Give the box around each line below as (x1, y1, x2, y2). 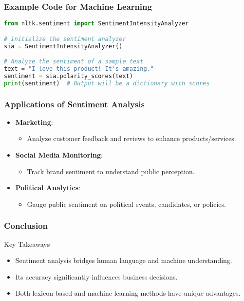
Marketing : (15, 117, 53, 127)
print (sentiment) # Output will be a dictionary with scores (4, 80, 210, 87)
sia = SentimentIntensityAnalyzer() (4, 42, 123, 50)
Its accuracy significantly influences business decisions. (15, 271, 178, 281)
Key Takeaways (4, 239, 50, 249)
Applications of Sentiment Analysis (4, 98, 145, 110)
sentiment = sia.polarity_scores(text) (4, 72, 133, 80)
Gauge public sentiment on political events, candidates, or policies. (27, 199, 226, 209)
